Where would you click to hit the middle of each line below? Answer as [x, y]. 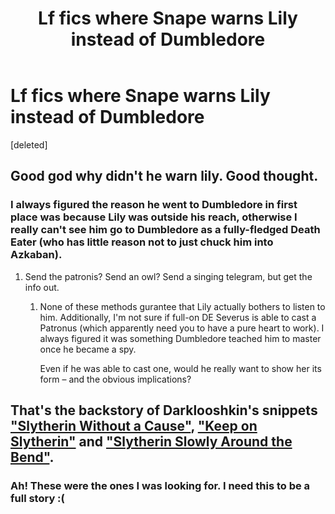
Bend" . [32, 457]
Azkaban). [36, 255]
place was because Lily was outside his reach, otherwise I [154, 217]
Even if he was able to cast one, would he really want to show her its [180, 368]
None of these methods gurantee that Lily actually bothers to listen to [182, 306]
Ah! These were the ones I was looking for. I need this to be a [160, 485]
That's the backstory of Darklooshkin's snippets [164, 410]
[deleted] [29, 144]
